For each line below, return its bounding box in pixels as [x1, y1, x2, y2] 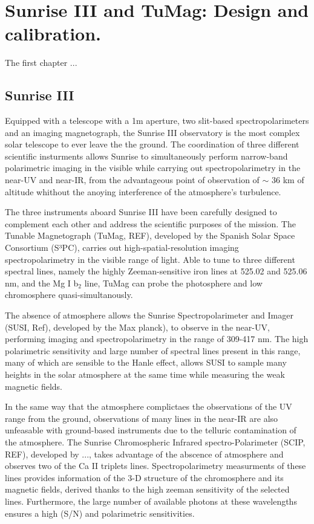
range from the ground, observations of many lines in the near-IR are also [5, 412, 278, 424]
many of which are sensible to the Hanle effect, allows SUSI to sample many [5, 356, 287, 369]
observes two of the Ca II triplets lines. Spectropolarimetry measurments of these [5, 459, 306, 472]
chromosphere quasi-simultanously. [5, 288, 133, 301]
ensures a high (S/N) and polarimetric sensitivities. [5, 506, 195, 519]
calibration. [5, 21, 102, 46]
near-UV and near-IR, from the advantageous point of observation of [5, 173, 260, 186]
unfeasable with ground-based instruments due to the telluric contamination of [5, 424, 296, 436]
